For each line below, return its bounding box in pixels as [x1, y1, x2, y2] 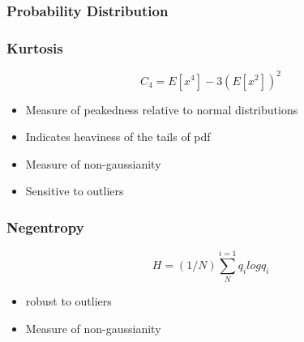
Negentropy [6, 216, 84, 237]
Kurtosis [6, 37, 63, 58]
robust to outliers [25, 293, 112, 310]
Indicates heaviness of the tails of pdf [25, 128, 211, 145]
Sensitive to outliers [25, 182, 124, 199]
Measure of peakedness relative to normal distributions [25, 100, 298, 118]
